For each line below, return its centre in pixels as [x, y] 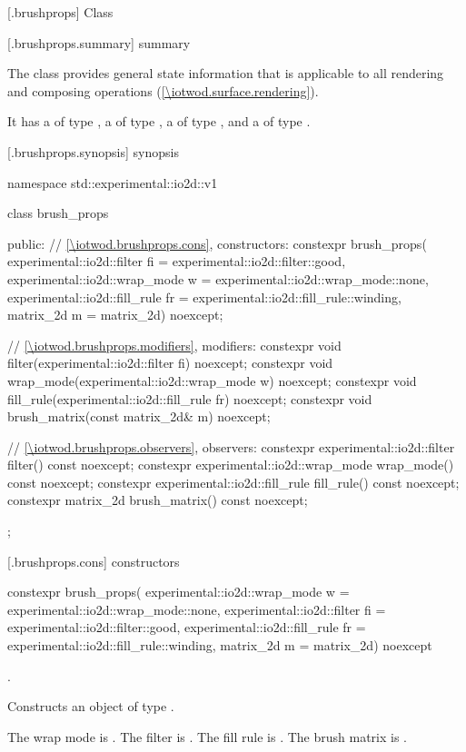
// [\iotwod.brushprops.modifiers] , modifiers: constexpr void [174, 345]
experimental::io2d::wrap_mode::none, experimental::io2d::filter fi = [197, 609]
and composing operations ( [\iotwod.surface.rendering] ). [163, 90]
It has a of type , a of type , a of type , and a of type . [159, 121]
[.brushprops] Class [60, 12]
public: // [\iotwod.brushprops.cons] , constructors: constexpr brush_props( [217, 243]
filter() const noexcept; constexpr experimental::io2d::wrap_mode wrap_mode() [231, 465]
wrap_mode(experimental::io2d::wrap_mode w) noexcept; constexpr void [212, 380]
